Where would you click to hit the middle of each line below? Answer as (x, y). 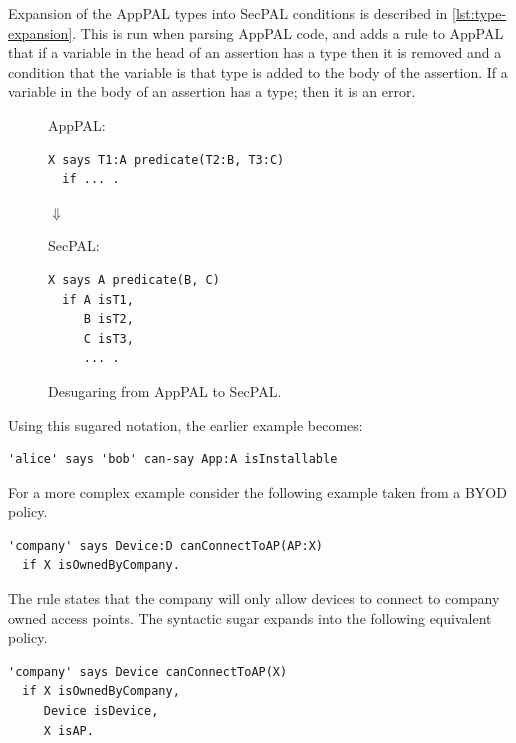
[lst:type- (479, 13)
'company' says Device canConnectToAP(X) (148, 671)
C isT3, (108, 338)
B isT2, (108, 319)
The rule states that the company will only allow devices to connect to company (254, 598)
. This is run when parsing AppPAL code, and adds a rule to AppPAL (288, 32)
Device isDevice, (101, 711)
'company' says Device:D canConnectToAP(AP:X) (165, 545)
